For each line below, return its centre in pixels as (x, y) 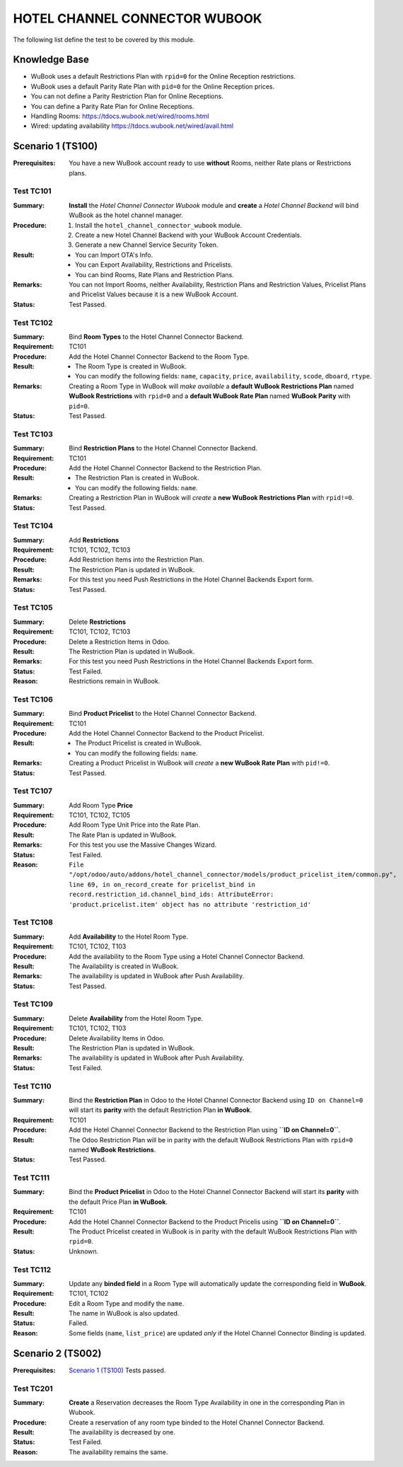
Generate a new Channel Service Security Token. (147, 245)
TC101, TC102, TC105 (100, 815)
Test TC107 (33, 791)
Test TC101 (33, 191)
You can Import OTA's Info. (114, 255)
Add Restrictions (94, 540)
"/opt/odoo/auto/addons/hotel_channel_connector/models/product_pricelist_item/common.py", (233, 875)
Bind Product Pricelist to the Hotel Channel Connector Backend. (163, 714)
